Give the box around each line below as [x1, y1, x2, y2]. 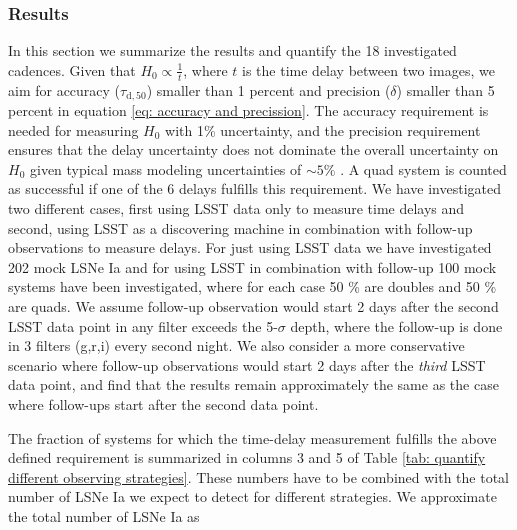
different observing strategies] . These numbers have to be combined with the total [8, 466, 510, 487]
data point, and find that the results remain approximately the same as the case [8, 374, 499, 395]
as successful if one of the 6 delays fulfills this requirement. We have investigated [8, 178, 501, 199]
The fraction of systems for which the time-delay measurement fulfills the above [8, 427, 497, 448]
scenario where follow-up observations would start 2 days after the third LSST [8, 354, 486, 375]
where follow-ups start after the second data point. [8, 394, 319, 414]
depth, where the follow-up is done [290, 315, 503, 336]
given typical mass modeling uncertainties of [29, 158, 302, 179]
